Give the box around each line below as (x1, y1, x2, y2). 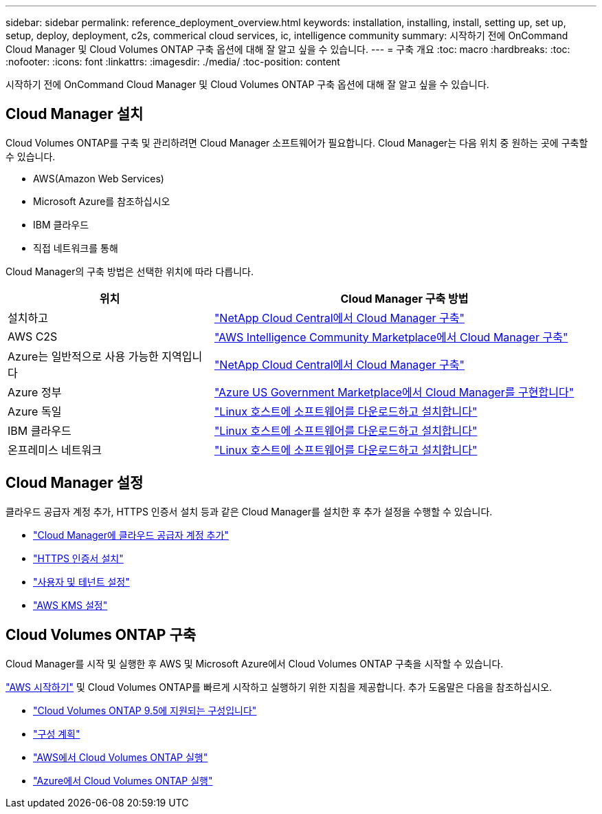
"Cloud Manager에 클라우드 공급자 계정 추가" (33, 528, 229, 541)
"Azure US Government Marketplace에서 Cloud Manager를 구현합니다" (214, 385, 575, 399)
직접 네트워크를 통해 (33, 242, 118, 254)
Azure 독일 (8, 404, 62, 418)
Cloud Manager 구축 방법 (340, 291, 469, 306)
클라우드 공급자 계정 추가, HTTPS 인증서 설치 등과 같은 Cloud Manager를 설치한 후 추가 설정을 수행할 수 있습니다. (5, 505, 493, 517)
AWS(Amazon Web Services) (33, 172, 164, 184)
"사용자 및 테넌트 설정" (33, 575, 130, 588)
